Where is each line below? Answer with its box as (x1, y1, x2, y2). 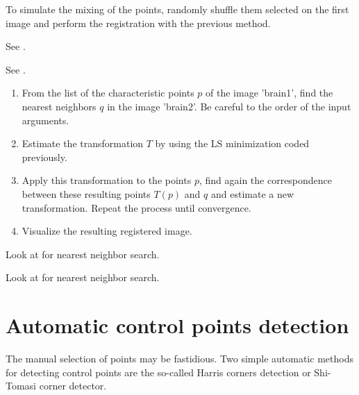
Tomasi (6, 378, 37, 393)
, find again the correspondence (199, 173, 333, 187)
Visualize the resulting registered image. (22, 224, 192, 238)
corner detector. (39, 378, 107, 393)
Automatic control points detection (6, 311, 349, 339)
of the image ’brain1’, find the (206, 85, 333, 100)
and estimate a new (210, 186, 294, 201)
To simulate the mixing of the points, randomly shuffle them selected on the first (6, 2, 349, 16)
